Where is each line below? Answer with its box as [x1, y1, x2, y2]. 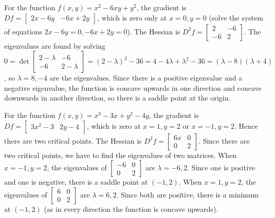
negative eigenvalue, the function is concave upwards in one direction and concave [4, 82, 262, 93]
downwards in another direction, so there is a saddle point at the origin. [4, 92, 231, 103]
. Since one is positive [187, 162, 255, 173]
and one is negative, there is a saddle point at [4, 176, 148, 187]
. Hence [234, 120, 258, 131]
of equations [4, 26, 42, 36]
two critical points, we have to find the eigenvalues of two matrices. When [4, 149, 237, 160]
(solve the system [209, 12, 263, 23]
